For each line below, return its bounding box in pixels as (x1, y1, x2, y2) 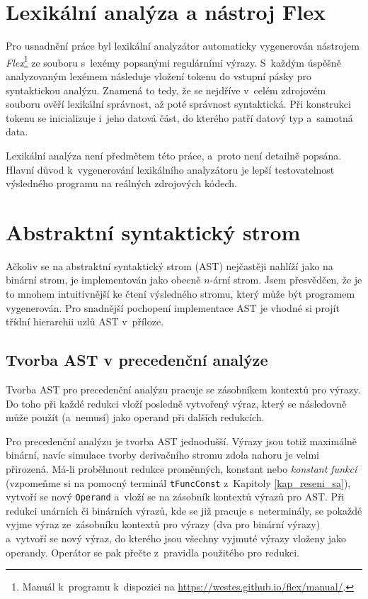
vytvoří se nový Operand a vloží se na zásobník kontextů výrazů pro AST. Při (6, 489, 345, 504)
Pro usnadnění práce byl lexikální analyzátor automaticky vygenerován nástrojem (6, 38, 360, 53)
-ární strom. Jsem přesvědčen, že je (209, 272, 362, 287)
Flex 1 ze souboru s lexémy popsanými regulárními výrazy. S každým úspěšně (6, 52, 341, 69)
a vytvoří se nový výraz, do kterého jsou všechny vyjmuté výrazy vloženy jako (6, 531, 347, 546)
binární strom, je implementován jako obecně (6, 272, 201, 287)
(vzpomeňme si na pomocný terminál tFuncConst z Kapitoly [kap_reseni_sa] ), (6, 475, 351, 490)
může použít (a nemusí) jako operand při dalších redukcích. (6, 410, 265, 425)
